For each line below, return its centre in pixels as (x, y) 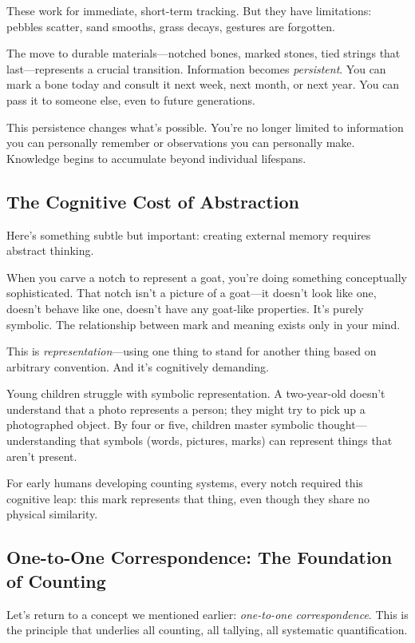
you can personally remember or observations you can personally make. (181, 143)
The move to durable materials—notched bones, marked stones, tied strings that (204, 53)
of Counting (56, 580)
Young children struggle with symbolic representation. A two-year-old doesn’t (196, 393)
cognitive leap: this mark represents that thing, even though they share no (188, 498)
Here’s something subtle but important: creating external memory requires (189, 234)
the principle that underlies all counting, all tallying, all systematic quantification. (207, 630)
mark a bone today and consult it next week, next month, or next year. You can (203, 84)
